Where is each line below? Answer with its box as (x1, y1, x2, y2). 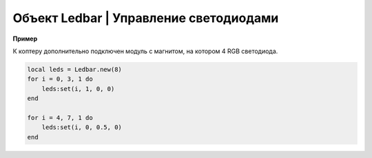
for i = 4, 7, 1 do (27, 114, 93, 121)
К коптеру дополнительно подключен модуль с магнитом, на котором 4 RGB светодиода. (12, 47, 278, 55)
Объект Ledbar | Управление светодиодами (12, 10, 279, 26)
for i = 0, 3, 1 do (27, 75, 93, 83)
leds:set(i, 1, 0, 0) (41, 85, 115, 92)
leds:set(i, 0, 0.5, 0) (41, 124, 122, 131)
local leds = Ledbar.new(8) (27, 66, 122, 73)
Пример (12, 34, 38, 43)
